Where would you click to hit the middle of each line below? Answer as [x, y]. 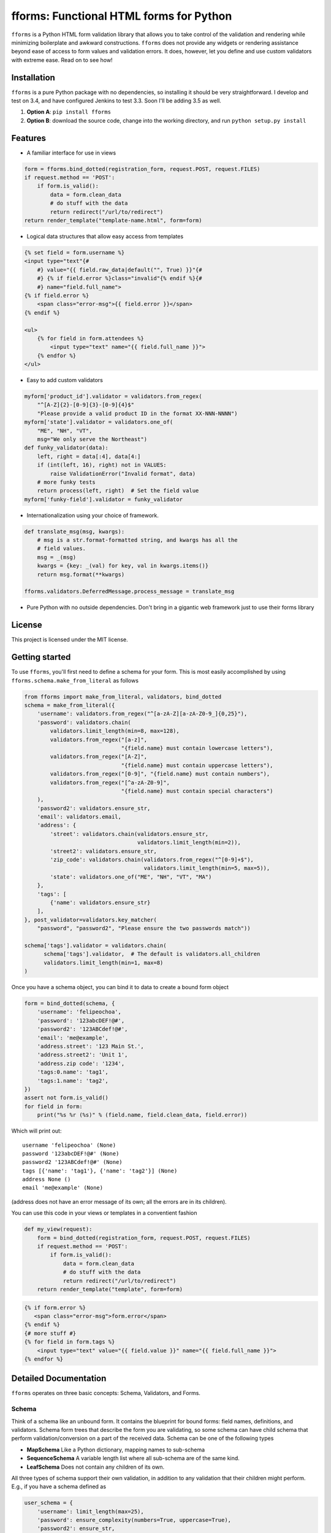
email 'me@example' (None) [63, 1188]
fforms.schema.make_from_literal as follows [75, 680]
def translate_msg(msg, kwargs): [74, 531]
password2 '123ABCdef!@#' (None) [72, 1162]
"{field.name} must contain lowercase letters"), [197, 748]
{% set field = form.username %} [74, 252]
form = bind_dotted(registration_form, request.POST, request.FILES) [144, 1238]
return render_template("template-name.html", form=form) [113, 220]
